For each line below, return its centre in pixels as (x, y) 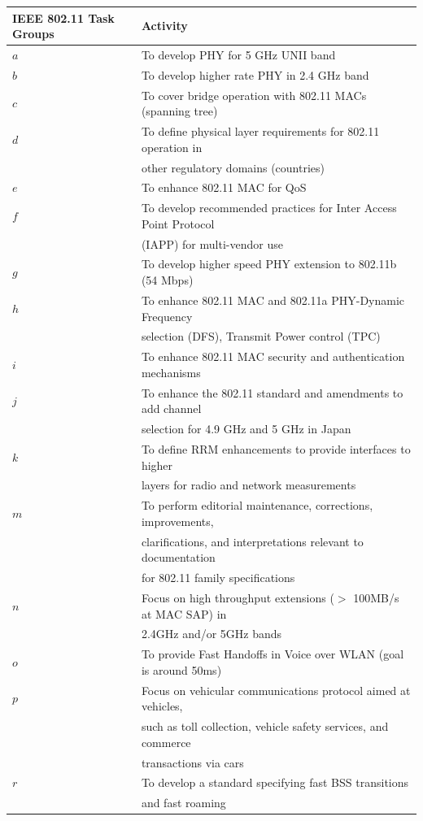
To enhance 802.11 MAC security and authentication (273, 356)
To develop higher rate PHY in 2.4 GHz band (255, 74)
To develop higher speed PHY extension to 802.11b (269, 264)
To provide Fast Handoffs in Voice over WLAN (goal (273, 654)
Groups (33, 34)
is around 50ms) (181, 669)
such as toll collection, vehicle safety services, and (265, 726)
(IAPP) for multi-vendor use (212, 243)
